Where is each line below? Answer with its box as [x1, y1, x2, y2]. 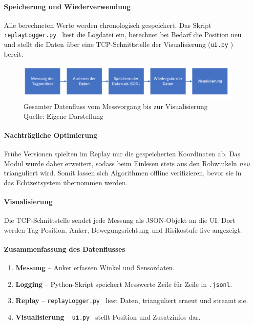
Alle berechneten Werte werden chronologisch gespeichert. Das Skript [4, 20, 212, 30]
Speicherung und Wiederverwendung [4, 1, 131, 11]
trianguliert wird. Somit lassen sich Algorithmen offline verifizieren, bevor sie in [4, 168, 242, 178]
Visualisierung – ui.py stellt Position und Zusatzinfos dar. [15, 312, 201, 322]
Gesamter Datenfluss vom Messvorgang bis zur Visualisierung [23, 101, 208, 111]
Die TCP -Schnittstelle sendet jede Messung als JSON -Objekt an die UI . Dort [4, 215, 235, 225]
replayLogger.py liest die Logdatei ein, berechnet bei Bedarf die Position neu [4, 29, 242, 40]
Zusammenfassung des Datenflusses [4, 243, 126, 254]
